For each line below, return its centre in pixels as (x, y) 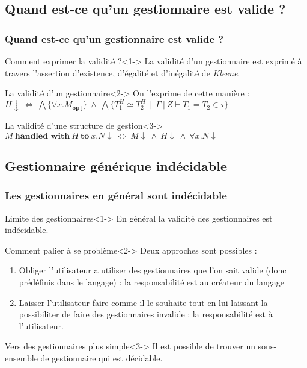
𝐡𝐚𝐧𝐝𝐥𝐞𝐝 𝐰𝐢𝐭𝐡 (42, 136)
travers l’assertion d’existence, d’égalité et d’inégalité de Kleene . (123, 73)
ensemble (21, 357)
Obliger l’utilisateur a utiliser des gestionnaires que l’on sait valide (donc (153, 270)
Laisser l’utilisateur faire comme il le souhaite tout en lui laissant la (143, 302)
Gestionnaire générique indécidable (116, 166)
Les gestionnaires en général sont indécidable (116, 195)
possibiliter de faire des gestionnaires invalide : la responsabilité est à (146, 314)
